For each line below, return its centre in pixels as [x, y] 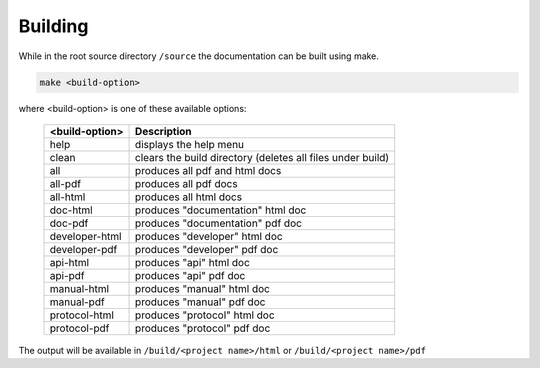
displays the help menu [190, 144]
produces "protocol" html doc [205, 315]
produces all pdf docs [187, 183]
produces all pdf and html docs [208, 170]
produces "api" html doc [192, 262]
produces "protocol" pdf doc [203, 328]
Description [163, 131]
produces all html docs [189, 197]
